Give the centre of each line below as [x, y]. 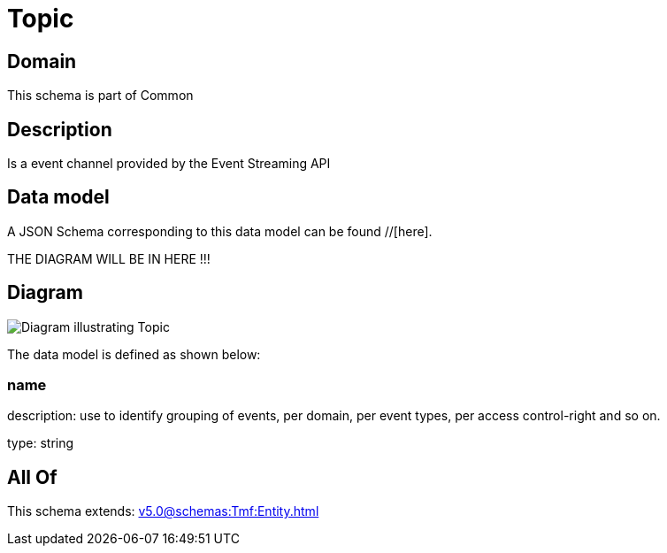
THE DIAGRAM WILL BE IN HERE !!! [109, 258]
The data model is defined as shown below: [134, 354]
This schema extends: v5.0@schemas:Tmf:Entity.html [163, 511]
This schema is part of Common [100, 96]
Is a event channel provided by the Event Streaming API [169, 164]
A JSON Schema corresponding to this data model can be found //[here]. [220, 231]
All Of [32, 477]
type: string [41, 443]
